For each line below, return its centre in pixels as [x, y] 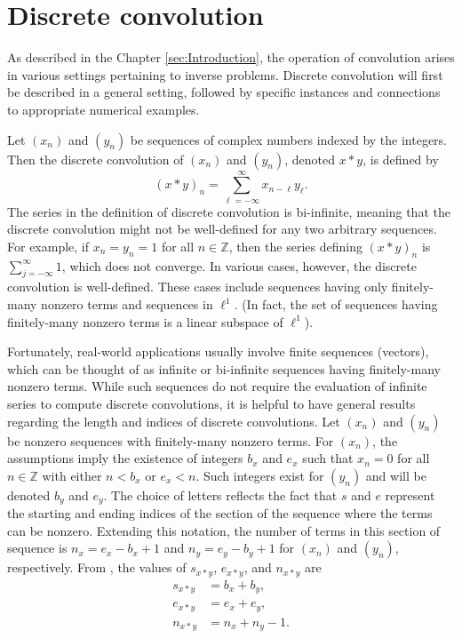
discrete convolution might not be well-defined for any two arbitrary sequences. [222, 229]
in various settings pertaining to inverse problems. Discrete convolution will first [225, 74]
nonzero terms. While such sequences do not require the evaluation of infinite [217, 386]
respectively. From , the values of [97, 567]
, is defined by [401, 159]
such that [328, 458]
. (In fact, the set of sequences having [336, 304]
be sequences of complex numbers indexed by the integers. [289, 139]
